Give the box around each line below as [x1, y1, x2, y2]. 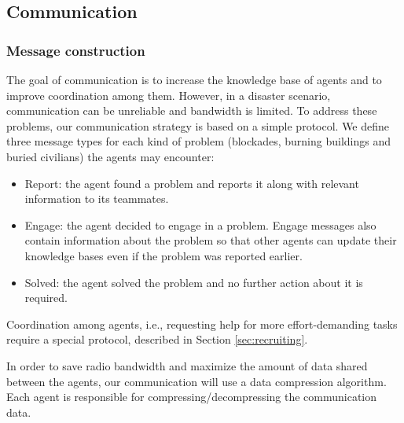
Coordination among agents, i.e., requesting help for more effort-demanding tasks [6, 315, 398, 332]
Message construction [6, 40, 145, 60]
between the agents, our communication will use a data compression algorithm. [6, 373, 387, 389]
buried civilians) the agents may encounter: [6, 148, 215, 164]
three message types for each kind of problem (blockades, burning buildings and [6, 133, 391, 149]
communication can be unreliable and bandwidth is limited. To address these [6, 102, 377, 119]
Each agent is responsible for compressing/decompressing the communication [6, 388, 377, 405]
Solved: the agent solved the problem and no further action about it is [24, 274, 363, 290]
